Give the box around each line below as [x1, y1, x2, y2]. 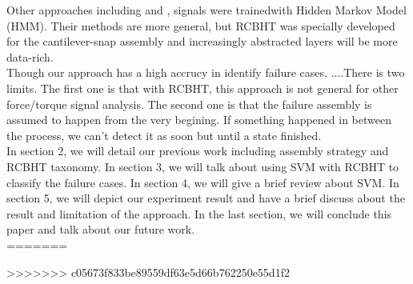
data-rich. [6, 48, 54, 65]
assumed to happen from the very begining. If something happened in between [6, 111, 391, 128]
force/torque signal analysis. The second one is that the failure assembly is [6, 95, 372, 112]
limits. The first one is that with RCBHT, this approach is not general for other [6, 79, 399, 96]
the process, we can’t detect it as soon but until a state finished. [6, 126, 322, 143]
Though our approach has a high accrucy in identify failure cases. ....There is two [6, 64, 405, 81]
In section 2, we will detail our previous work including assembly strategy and [6, 142, 389, 159]
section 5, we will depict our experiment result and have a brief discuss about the [6, 190, 405, 206]
